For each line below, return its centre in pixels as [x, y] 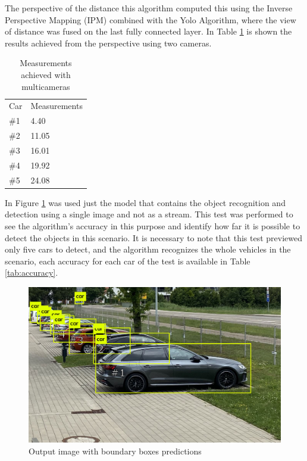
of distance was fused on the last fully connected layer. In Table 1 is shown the [148, 31]
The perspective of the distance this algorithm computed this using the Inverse [149, 8]
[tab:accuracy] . [32, 272]
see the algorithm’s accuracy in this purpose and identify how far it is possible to [153, 225]
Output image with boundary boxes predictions [115, 451]
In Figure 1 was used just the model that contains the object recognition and [145, 202]
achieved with [46, 74]
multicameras [46, 86]
